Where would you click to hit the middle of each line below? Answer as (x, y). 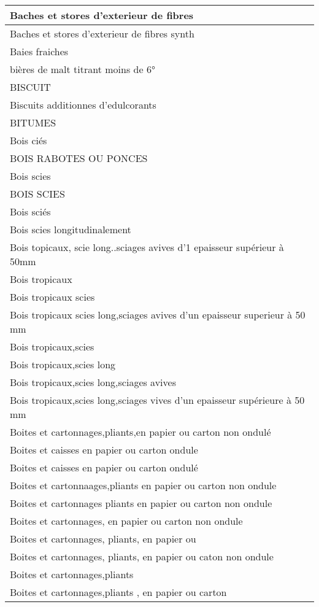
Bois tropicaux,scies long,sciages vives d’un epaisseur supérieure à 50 (157, 400)
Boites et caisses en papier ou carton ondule (104, 450)
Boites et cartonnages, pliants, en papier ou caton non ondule (142, 556)
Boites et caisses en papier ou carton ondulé (104, 467)
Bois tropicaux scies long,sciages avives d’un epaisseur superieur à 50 (158, 315)
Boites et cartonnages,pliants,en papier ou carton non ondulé (140, 432)
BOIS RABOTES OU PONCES (79, 158)
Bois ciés (29, 140)
